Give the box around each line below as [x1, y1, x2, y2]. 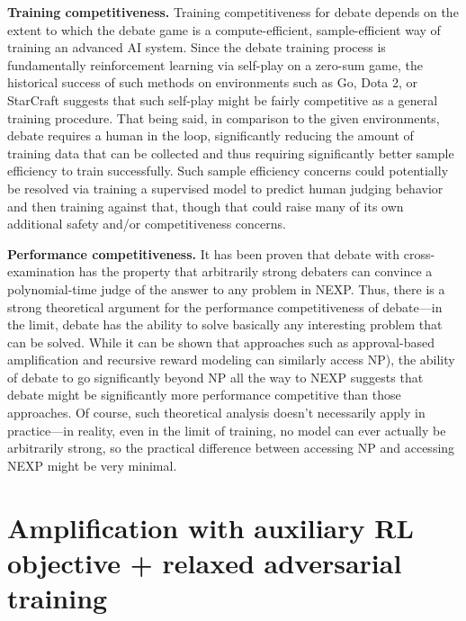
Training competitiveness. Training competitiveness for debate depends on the [7, 3, 459, 21]
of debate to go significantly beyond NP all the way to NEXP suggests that [7, 367, 424, 386]
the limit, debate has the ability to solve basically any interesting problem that [7, 315, 443, 334]
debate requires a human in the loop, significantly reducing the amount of [7, 126, 414, 145]
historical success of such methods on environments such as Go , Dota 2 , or [7, 73, 418, 92]
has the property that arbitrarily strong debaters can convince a [78, 262, 433, 281]
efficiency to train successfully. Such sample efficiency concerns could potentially [7, 161, 449, 180]
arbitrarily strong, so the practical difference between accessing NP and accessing [7, 438, 455, 457]
